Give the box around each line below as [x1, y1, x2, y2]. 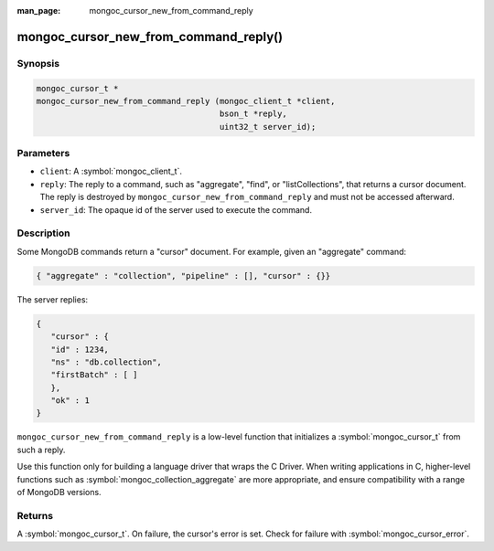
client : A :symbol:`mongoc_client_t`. [39, 165, 183, 177]
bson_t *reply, [219, 109, 287, 119]
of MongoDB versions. [16, 487, 102, 498]
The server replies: [16, 293, 89, 305]
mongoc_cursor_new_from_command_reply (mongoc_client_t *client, [36, 96, 336, 106]
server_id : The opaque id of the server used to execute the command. [39, 204, 313, 215]
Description [16, 227, 70, 239]
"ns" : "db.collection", [50, 356, 162, 367]
